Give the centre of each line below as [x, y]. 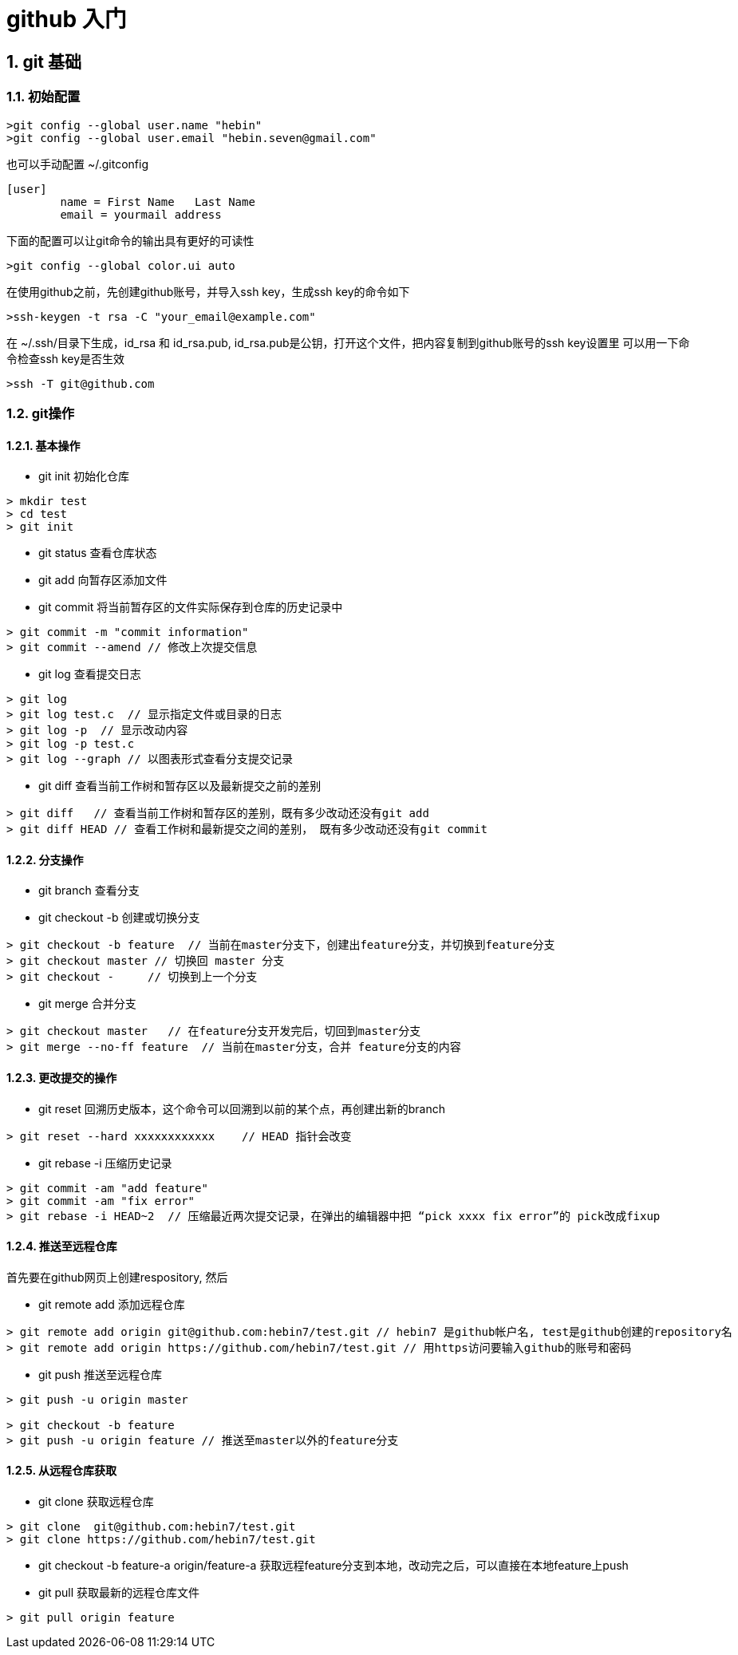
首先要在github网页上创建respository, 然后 [117, 1277]
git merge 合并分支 [87, 1004]
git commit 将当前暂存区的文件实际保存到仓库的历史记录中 [191, 607]
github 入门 [67, 19]
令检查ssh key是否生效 [66, 358]
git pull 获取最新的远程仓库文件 [119, 1593]
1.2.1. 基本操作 [43, 445]
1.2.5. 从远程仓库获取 [62, 1471]
